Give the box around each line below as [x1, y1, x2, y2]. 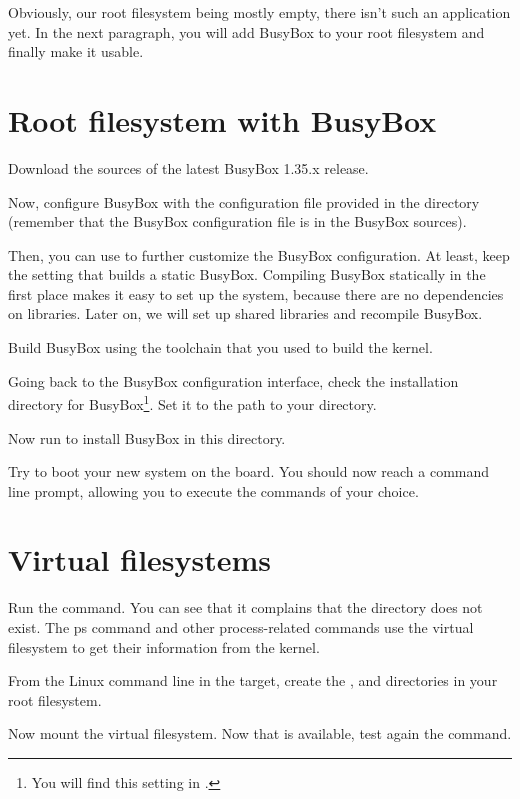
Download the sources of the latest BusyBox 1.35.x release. [8, 157, 369, 178]
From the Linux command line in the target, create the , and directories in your [8, 670, 498, 691]
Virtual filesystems [8, 539, 272, 580]
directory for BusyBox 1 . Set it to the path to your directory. [8, 391, 377, 414]
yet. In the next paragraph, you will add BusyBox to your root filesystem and [8, 21, 485, 42]
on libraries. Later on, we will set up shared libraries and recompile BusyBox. [8, 303, 483, 324]
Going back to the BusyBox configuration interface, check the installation [8, 370, 459, 391]
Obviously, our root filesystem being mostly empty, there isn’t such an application [8, 2, 511, 22]
